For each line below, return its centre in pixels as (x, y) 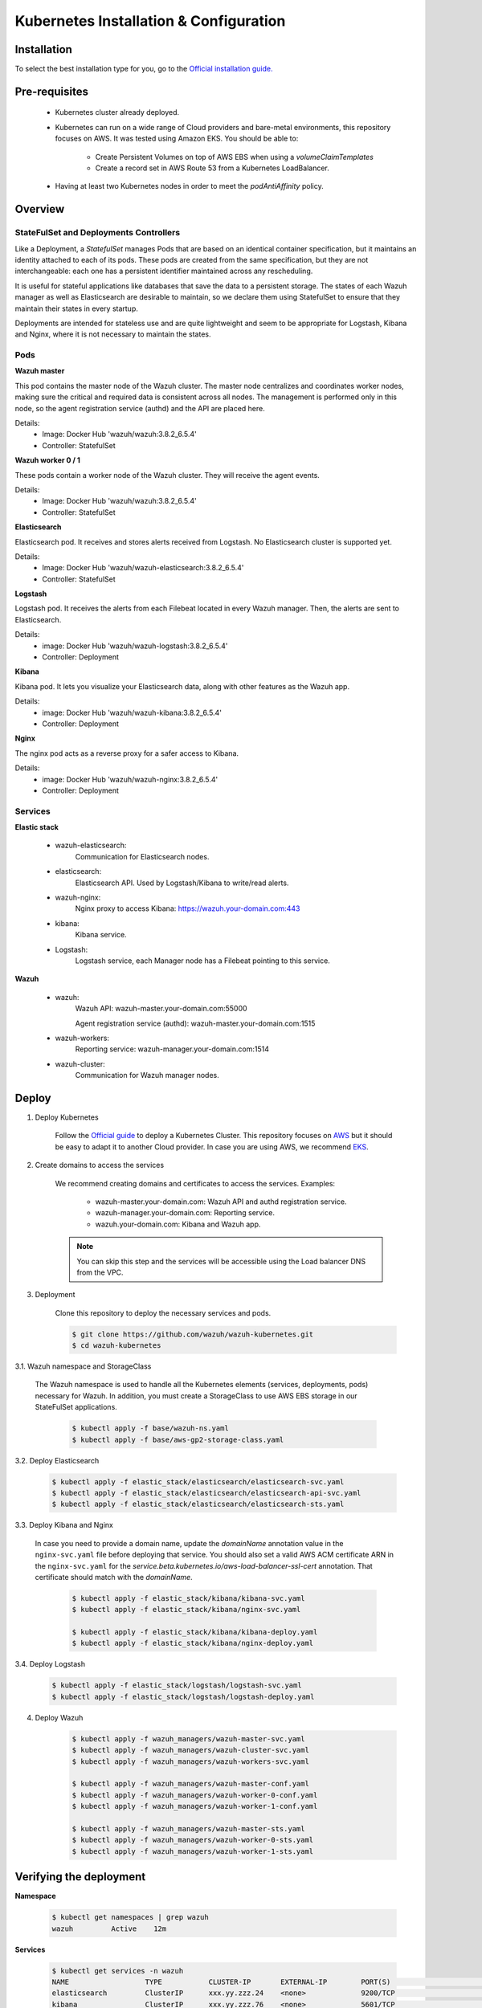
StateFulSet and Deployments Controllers (98, 233)
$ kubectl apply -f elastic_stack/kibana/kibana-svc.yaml (188, 1598)
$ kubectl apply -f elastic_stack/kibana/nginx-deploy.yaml (193, 1643)
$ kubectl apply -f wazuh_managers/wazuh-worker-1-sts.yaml (193, 1851)
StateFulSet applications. (76, 1407)
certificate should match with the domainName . (114, 1577)
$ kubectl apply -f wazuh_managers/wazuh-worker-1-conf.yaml (195, 1806)
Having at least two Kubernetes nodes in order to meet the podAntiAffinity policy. (190, 186)
